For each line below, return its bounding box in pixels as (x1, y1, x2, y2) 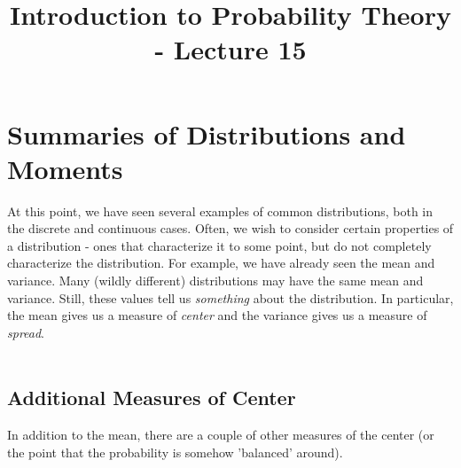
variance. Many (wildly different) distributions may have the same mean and (7, 271, 424, 290)
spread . (7, 323, 45, 341)
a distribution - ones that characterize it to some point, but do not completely (7, 236, 432, 254)
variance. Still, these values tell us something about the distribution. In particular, (7, 288, 454, 307)
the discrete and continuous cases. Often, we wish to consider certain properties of (7, 219, 454, 238)
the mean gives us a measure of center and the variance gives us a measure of (7, 306, 427, 324)
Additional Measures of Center (7, 384, 296, 411)
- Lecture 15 (154, 31, 307, 67)
